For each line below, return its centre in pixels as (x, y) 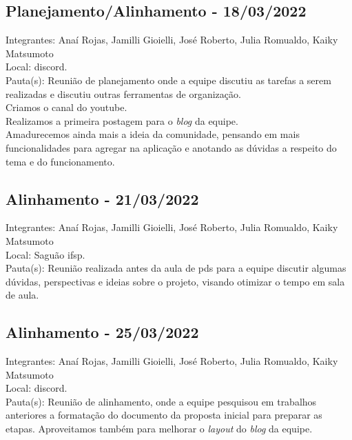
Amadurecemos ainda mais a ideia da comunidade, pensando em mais (153, 134)
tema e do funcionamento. (60, 161)
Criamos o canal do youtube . (66, 107)
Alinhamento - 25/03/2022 (102, 332)
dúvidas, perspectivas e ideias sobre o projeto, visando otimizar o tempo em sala (175, 281)
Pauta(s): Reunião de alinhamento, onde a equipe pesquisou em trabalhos (161, 401)
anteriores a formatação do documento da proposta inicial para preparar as (164, 415)
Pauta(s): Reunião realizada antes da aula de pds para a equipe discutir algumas (176, 268)
